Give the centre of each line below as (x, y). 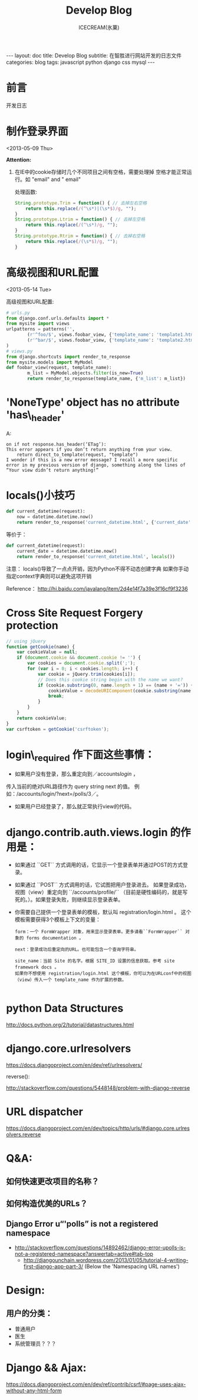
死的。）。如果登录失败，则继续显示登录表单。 (69, 900)
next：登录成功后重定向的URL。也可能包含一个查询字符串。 (77, 949)
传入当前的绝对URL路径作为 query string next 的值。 (70, 786)
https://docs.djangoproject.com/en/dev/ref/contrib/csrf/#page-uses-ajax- (96, 1384)
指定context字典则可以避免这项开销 (49, 576)
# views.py (19, 351)
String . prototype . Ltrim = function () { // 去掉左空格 (80, 219)
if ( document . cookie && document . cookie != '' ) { (79, 658)
